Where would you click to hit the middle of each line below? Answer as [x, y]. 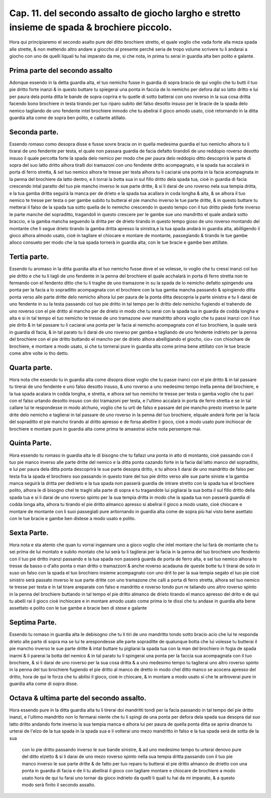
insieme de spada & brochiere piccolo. [91, 27]
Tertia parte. [29, 257]
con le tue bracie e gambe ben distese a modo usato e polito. [73, 519]
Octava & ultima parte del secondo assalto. [78, 698]
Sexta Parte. [29, 533]
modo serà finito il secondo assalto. [59, 784]
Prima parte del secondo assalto [61, 70]
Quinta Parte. [31, 443]
